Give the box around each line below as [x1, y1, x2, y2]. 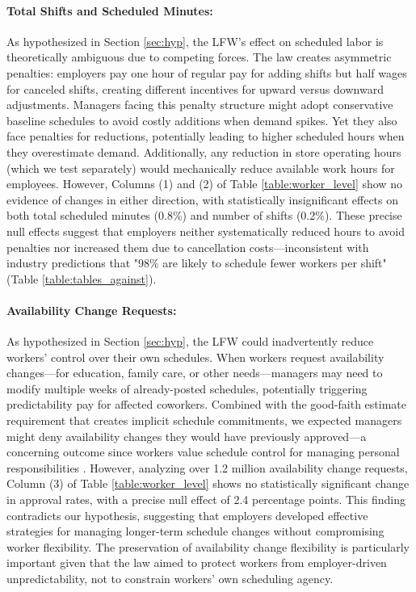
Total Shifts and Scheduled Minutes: [6, 2, 213, 19]
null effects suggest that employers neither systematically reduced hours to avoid [6, 222, 405, 239]
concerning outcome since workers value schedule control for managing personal [6, 443, 400, 460]
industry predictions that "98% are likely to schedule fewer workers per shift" [6, 254, 387, 271]
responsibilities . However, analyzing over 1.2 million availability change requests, [6, 459, 408, 476]
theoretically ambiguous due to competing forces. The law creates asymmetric [6, 48, 392, 65]
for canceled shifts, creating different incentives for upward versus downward [6, 80, 384, 97]
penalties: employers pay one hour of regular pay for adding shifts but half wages [6, 64, 407, 81]
